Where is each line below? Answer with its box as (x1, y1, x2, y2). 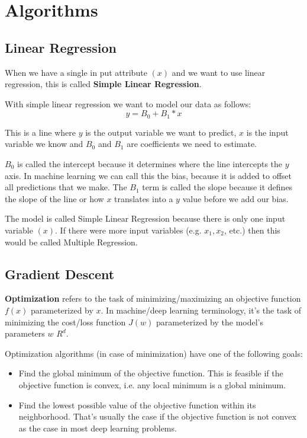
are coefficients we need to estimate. (127, 138, 257, 150)
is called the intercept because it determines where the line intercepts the (17, 158, 283, 170)
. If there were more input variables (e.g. (55, 223, 202, 236)
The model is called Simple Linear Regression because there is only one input (5, 212, 286, 225)
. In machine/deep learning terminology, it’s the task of (101, 303, 302, 316)
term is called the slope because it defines (142, 181, 293, 193)
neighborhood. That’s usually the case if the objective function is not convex (18, 410, 296, 423)
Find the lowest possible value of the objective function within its (18, 398, 256, 411)
